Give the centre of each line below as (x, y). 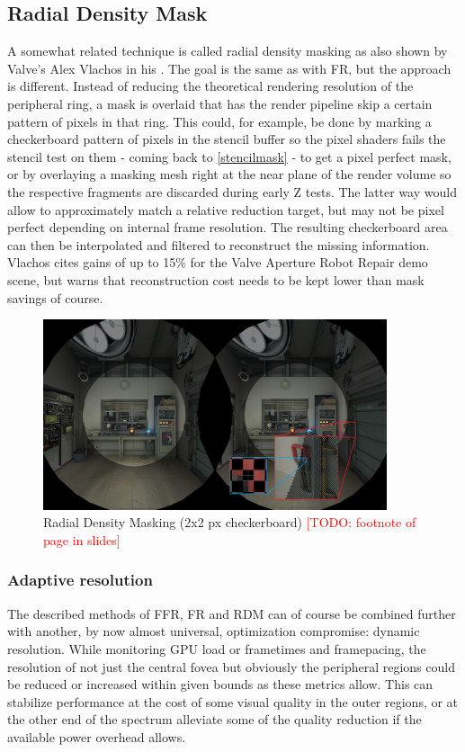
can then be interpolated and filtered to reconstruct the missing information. (219, 244)
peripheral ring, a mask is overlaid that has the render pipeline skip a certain (220, 103)
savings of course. (55, 297)
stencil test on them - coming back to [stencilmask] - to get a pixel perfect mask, (229, 156)
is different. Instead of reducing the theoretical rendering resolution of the (210, 86)
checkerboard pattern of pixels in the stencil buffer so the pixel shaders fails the (227, 139)
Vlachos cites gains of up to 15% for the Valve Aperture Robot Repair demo (218, 262)
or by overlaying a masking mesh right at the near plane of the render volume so (229, 174)
